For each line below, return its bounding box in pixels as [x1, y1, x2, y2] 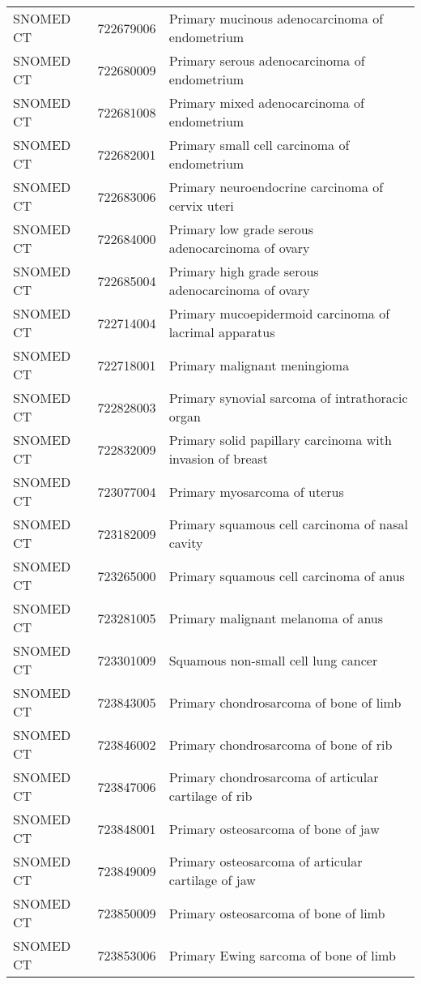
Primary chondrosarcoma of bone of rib [168, 734, 393, 754]
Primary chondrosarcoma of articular [168, 768, 379, 786]
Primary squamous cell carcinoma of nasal [168, 515, 408, 533]
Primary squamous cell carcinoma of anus [168, 566, 405, 585]
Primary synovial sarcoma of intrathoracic [168, 388, 408, 407]
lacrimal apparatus [168, 323, 275, 341]
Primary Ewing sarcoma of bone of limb [168, 945, 396, 965]
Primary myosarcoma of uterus [168, 481, 344, 501]
